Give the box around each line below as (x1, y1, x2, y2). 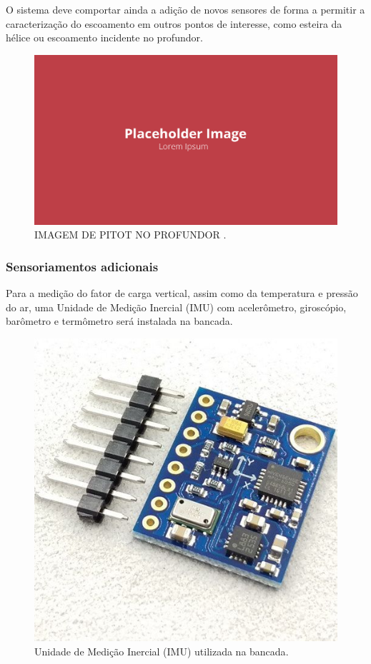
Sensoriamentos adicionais (6, 257, 159, 275)
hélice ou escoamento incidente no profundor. (6, 30, 203, 45)
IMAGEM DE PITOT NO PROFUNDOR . (34, 227, 227, 242)
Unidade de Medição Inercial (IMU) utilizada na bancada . (34, 643, 289, 658)
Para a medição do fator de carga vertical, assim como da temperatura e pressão (6, 286, 358, 301)
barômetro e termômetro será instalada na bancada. (6, 313, 233, 328)
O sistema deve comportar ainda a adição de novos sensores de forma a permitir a (6, 2, 365, 16)
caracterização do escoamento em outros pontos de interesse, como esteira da (6, 16, 342, 31)
